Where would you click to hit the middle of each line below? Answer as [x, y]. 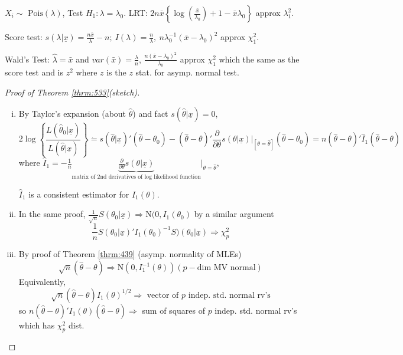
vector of [163, 295]
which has [37, 325]
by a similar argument [234, 214]
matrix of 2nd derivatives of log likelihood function [136, 177]
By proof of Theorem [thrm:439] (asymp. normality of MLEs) [130, 254]
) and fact [150, 113]
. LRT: [136, 12]
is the [116, 72]
